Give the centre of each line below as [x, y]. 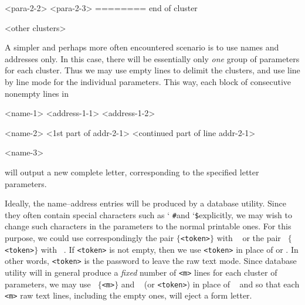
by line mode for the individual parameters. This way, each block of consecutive [148, 81]
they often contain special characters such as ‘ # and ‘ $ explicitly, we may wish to [148, 214]
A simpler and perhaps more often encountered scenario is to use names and [142, 47]
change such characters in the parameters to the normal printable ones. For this [148, 226]
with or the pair [249, 237]
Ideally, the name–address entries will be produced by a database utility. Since [145, 203]
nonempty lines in [37, 93]
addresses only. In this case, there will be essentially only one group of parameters [152, 58]
